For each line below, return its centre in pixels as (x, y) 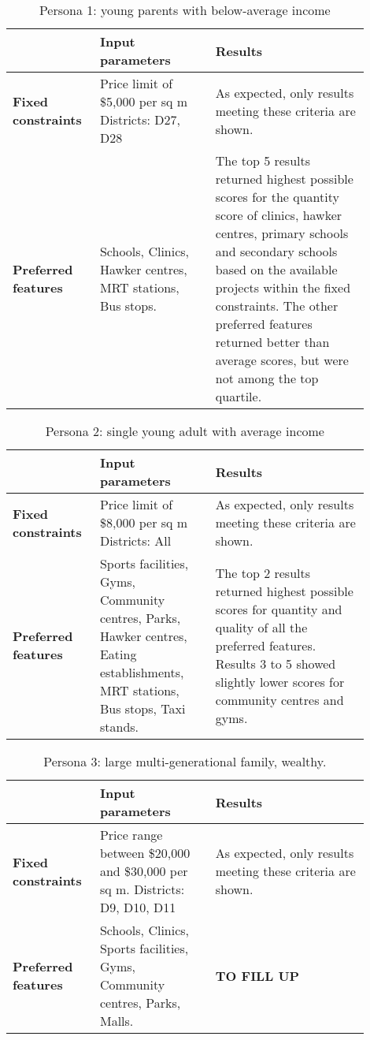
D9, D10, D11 (138, 907)
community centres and (279, 699)
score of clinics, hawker (279, 215)
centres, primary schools (282, 233)
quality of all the (261, 627)
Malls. (117, 1021)
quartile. (239, 396)
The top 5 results (263, 160)
